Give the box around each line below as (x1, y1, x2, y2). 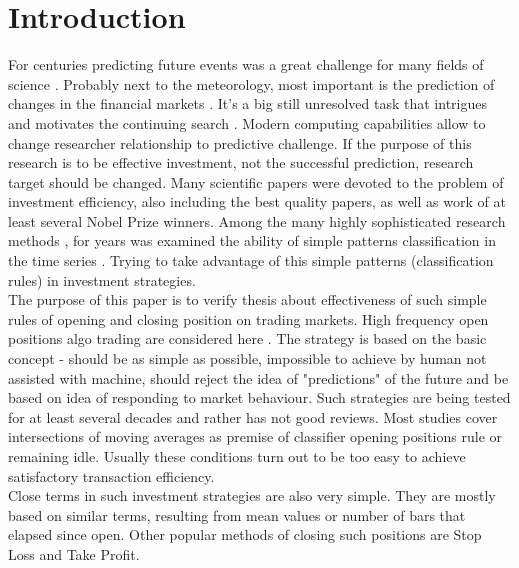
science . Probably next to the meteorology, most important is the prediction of (8, 73, 495, 94)
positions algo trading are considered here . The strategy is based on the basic (8, 328, 487, 349)
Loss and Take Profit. (8, 543, 140, 564)
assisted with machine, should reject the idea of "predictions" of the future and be (8, 367, 509, 388)
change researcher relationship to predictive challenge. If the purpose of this (8, 132, 472, 153)
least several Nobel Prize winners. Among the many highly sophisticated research (8, 210, 506, 231)
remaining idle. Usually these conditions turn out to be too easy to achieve (8, 446, 466, 466)
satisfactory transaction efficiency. (8, 465, 215, 486)
